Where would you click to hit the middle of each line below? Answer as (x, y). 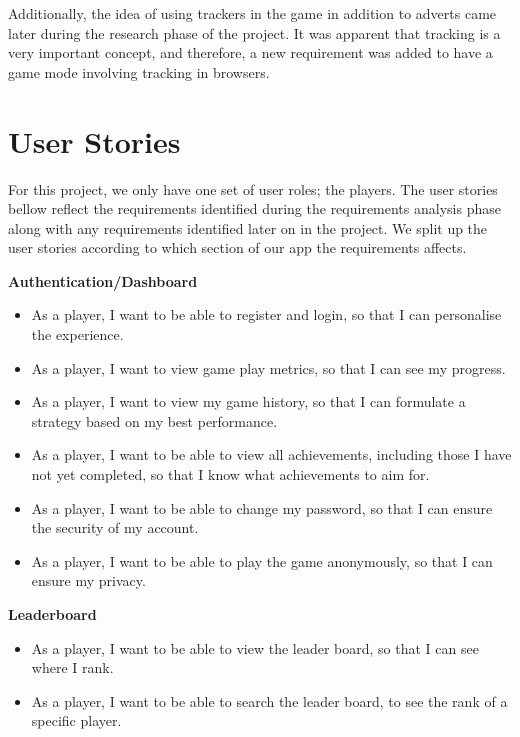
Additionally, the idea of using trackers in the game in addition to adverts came (252, 13)
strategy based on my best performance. (154, 420)
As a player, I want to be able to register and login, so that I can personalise (266, 314)
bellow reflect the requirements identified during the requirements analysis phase (254, 208)
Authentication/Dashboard (103, 280)
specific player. (76, 720)
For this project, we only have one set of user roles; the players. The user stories (253, 188)
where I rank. (72, 667)
